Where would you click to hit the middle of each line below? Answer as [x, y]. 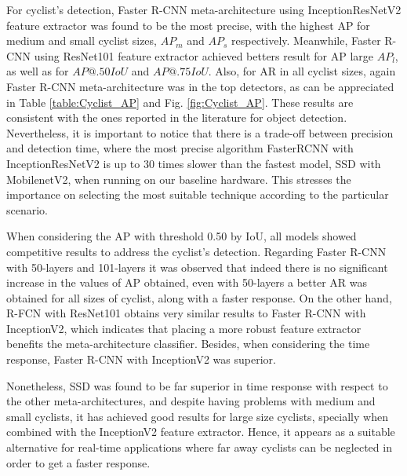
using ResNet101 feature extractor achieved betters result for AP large [203, 55]
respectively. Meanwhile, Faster [306, 40]
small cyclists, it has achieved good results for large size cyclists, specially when [197, 416]
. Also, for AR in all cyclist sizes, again [302, 71]
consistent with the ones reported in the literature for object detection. [177, 117]
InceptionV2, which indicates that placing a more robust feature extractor [184, 328]
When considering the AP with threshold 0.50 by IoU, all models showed [182, 236]
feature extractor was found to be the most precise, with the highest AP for [188, 25]
